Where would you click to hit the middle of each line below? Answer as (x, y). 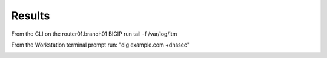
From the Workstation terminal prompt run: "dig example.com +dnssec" (101, 45)
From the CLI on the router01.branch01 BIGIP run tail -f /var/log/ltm (94, 34)
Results (31, 16)
